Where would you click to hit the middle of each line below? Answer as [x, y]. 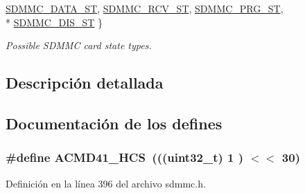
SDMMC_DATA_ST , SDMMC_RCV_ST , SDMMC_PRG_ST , [145, 8]
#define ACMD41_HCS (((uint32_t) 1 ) [125, 157]
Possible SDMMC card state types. [79, 45]
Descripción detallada [85, 83]
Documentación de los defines [114, 123]
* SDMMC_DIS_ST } [54, 22]
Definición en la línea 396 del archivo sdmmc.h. [106, 183]
